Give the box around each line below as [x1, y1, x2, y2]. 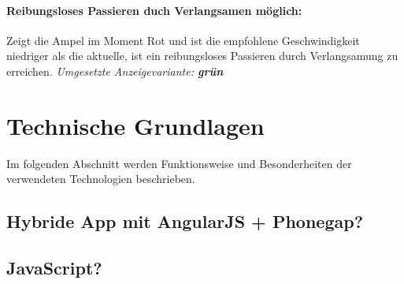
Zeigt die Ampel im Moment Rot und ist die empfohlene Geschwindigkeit [6, 32, 360, 48]
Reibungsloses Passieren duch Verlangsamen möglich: [6, 2, 302, 18]
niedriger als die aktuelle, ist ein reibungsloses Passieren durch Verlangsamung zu [6, 47, 398, 64]
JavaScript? [6, 256, 102, 280]
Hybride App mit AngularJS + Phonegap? [6, 209, 364, 234]
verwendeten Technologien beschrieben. [6, 170, 195, 187]
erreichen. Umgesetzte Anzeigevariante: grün [6, 62, 224, 79]
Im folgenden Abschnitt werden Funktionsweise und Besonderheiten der [6, 155, 352, 171]
